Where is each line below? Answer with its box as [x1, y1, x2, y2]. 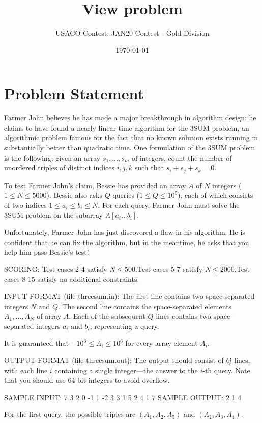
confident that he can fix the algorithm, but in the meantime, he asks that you [4, 236, 249, 247]
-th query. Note [202, 365, 250, 375]
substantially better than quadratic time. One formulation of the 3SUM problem [4, 142, 255, 153]
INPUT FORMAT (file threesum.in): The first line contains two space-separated [4, 291, 255, 301]
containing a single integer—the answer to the [54, 365, 198, 375]
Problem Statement [4, 83, 144, 104]
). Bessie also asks [46, 190, 102, 200]
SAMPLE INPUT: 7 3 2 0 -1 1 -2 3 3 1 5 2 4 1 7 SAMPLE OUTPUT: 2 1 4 [4, 391, 242, 402]
